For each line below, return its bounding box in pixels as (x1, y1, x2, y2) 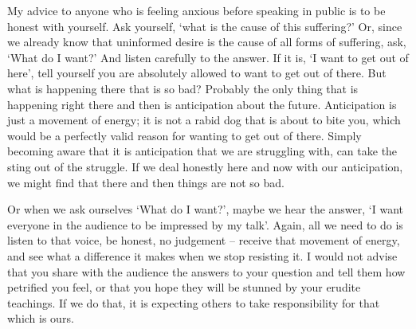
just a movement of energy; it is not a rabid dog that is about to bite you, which (7, 112, 401, 128)
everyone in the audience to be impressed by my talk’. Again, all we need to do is (7, 216, 403, 233)
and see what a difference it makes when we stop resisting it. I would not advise (7, 247, 398, 264)
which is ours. (7, 310, 74, 327)
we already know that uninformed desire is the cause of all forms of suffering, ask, (7, 33, 406, 50)
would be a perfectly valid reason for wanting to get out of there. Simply (7, 127, 362, 143)
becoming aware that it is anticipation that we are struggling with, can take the (7, 143, 398, 159)
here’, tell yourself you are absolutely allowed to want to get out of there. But (7, 65, 387, 81)
